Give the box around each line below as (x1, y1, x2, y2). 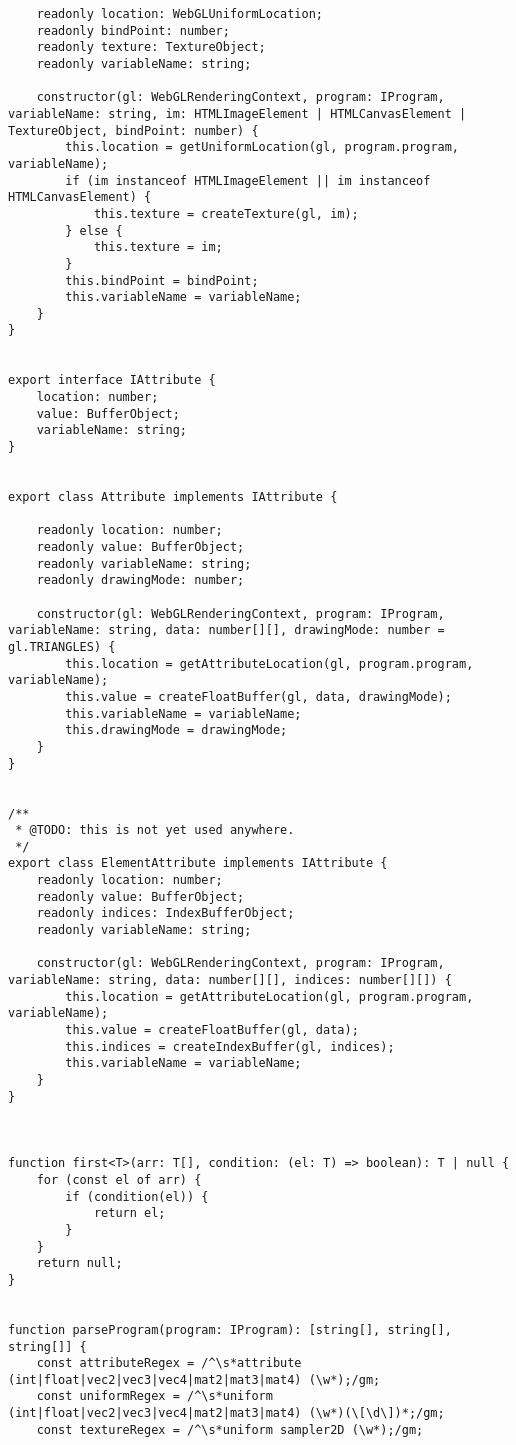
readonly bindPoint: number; (36, 23, 230, 38)
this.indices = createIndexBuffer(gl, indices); (65, 1039, 395, 1054)
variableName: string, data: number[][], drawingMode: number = (8, 623, 445, 638)
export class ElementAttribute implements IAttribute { (8, 856, 388, 871)
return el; (93, 1206, 166, 1221)
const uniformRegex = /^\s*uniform (36, 1389, 273, 1404)
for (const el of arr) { (36, 1172, 202, 1187)
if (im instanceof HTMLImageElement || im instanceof (65, 173, 431, 188)
